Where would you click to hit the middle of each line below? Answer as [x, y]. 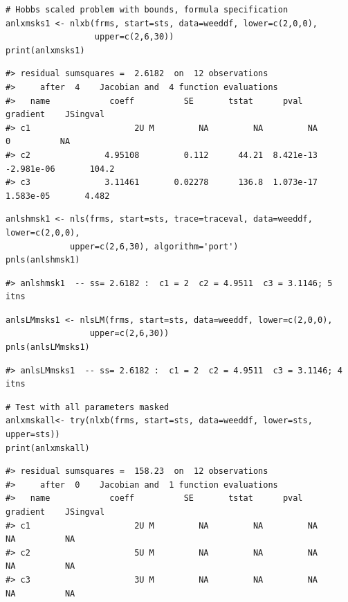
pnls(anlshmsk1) [43, 260]
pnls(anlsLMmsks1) [48, 347]
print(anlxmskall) [48, 448]
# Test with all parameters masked [88, 407]
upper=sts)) [33, 435]
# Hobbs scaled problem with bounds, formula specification [147, 10]
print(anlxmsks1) [45, 50]
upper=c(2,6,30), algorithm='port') [154, 246]
